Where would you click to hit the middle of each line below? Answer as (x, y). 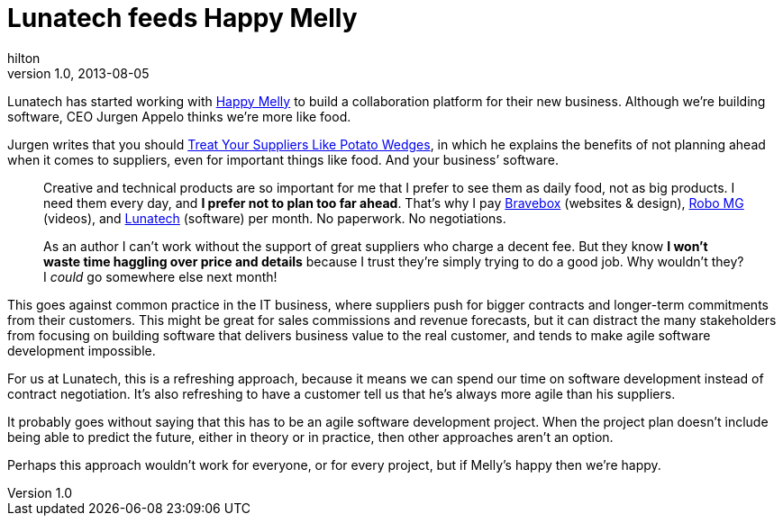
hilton (24, 58)
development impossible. (82, 350)
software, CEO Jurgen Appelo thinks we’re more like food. (179, 116)
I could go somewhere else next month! (160, 276)
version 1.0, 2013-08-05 (78, 73)
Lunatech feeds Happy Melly (182, 18)
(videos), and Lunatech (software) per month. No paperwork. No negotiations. (275, 218)
